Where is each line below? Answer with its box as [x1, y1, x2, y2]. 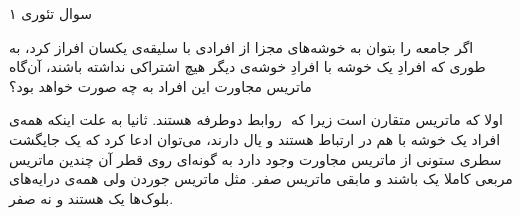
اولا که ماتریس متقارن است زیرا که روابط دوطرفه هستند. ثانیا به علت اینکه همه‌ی [9, 109, 503, 130]
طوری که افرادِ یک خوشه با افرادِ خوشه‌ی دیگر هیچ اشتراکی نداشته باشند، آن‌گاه [9, 56, 486, 77]
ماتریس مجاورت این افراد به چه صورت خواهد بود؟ [9, 75, 312, 96]
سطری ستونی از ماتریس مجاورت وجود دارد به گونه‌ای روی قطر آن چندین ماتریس [9, 148, 502, 169]
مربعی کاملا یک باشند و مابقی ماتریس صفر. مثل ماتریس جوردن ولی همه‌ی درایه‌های [9, 168, 513, 189]
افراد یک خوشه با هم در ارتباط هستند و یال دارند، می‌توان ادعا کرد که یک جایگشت [9, 128, 501, 149]
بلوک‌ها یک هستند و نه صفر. [9, 187, 174, 208]
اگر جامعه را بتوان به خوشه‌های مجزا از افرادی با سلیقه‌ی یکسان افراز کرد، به [9, 36, 474, 57]
